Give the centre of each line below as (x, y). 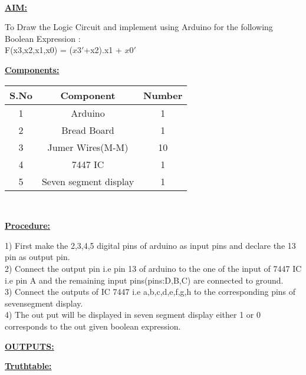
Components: (32, 69)
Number (163, 95)
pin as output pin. (37, 257)
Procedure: (28, 226)
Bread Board (88, 130)
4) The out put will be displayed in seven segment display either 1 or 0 (133, 315)
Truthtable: (28, 366)
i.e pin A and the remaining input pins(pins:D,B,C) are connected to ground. (144, 280)
